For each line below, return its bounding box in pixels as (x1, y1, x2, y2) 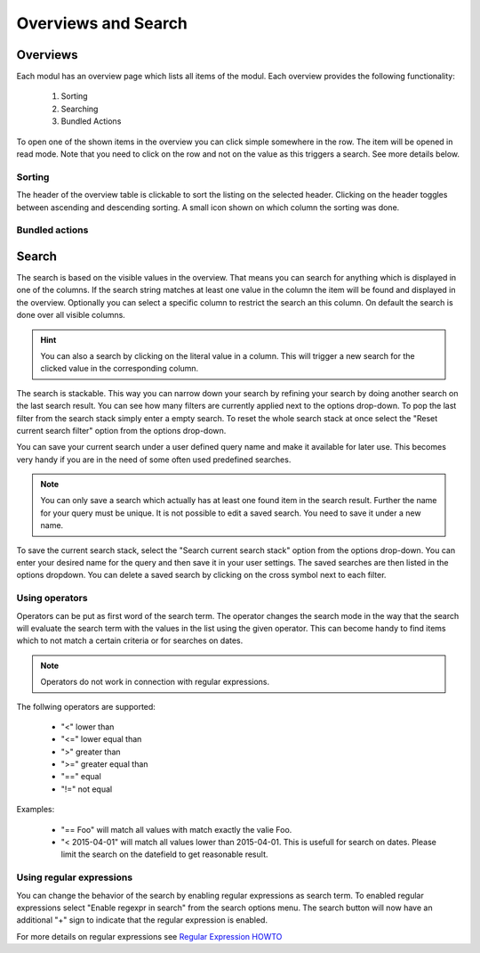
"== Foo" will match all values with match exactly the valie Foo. (60, 824, 292, 835)
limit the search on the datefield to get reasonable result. (60, 849, 268, 859)
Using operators (16, 592, 88, 605)
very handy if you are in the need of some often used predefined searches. (16, 454, 292, 465)
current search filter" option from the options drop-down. (16, 425, 227, 436)
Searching (60, 103, 99, 114)
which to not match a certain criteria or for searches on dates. (16, 635, 244, 646)
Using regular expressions (16, 871, 133, 884)
